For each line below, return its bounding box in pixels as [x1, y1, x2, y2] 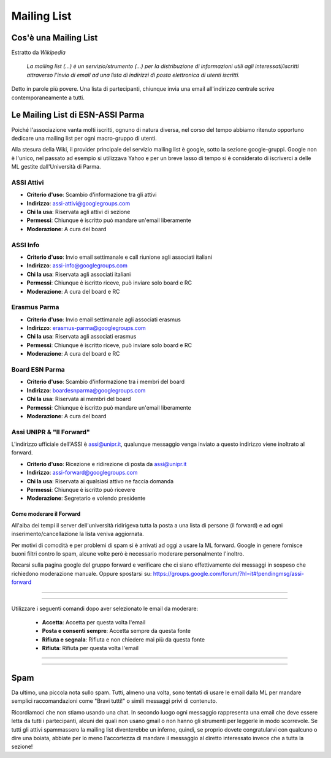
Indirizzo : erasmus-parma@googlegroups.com [26, 324, 146, 332]
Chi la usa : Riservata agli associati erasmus [26, 333, 137, 340]
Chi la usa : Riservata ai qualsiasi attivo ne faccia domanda [26, 477, 174, 484]
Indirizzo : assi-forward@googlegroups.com [26, 469, 138, 477]
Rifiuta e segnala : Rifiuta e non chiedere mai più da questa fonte [42, 635, 205, 643]
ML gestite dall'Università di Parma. [11, 163, 101, 170]
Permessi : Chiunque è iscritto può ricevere [26, 486, 135, 493]
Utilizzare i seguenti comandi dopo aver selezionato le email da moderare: [11, 605, 199, 612]
